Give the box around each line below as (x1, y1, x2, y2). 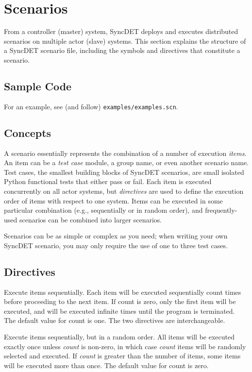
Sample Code (4, 78, 72, 93)
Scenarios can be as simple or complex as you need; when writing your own (4, 231, 228, 241)
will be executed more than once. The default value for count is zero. (4, 360, 209, 370)
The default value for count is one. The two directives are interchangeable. (4, 315, 225, 325)
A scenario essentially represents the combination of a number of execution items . (4, 148, 247, 158)
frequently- (205, 205, 237, 215)
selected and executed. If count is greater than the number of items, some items (4, 351, 241, 361)
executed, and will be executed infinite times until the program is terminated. (4, 305, 235, 316)
